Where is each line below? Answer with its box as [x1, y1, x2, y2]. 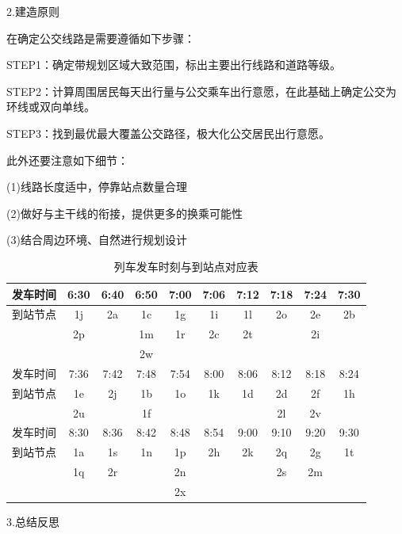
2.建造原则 [6, 3, 59, 19]
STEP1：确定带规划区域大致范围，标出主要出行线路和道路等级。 [6, 56, 341, 73]
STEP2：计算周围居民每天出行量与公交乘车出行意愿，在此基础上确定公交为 [6, 82, 396, 99]
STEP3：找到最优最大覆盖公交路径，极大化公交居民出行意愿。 [6, 124, 330, 141]
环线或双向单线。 [6, 98, 95, 115]
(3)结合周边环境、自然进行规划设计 [6, 231, 187, 248]
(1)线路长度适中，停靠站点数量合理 [6, 178, 187, 195]
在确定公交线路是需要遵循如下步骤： [6, 29, 195, 46]
